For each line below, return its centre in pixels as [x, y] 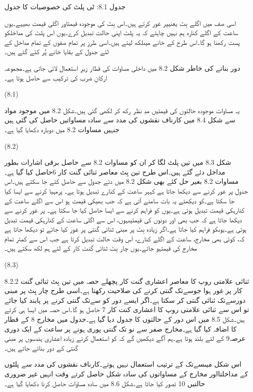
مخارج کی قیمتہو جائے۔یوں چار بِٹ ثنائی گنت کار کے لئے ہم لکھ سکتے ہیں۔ [101, 248]
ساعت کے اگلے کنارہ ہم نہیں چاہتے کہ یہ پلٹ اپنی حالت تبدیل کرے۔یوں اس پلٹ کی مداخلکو [121, 32]
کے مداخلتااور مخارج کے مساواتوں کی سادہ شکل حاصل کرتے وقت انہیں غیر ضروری [126, 373]
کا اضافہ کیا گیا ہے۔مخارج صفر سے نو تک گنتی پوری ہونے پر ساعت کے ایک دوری [121, 328]
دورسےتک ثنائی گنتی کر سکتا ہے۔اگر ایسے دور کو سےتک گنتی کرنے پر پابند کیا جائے [125, 300]
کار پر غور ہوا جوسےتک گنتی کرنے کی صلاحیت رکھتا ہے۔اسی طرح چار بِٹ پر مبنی [123, 290]
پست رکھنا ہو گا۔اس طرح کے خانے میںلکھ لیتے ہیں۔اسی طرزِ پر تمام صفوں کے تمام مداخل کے [122, 42]
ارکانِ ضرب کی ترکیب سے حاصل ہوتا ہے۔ [56, 77]
